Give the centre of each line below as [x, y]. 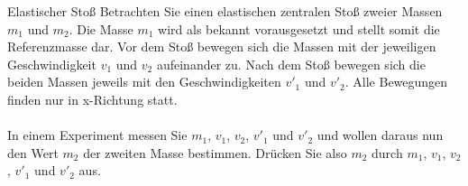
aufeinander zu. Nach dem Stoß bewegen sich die [291, 64]
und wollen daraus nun [380, 135]
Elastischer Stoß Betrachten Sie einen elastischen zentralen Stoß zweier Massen [225, 11]
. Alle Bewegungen [396, 82]
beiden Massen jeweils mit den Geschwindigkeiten [144, 82]
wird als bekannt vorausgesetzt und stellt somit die [299, 28]
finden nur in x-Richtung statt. [92, 99]
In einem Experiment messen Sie [97, 135]
